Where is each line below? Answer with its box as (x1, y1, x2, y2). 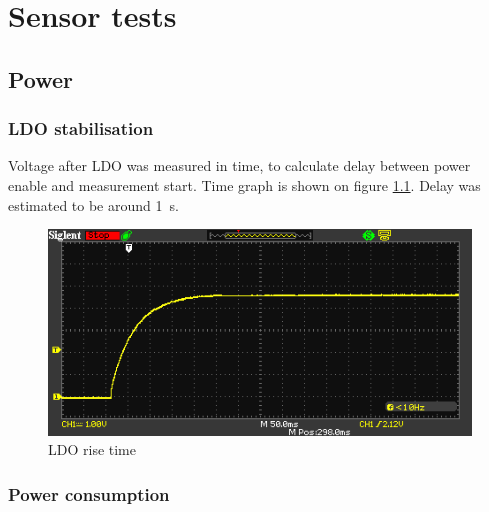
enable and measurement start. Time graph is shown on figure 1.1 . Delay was (8, 174, 481, 195)
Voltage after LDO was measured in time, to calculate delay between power (8, 155, 471, 176)
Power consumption (8, 481, 170, 506)
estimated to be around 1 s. (8, 194, 179, 215)
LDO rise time (48, 439, 136, 460)
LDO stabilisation (8, 116, 154, 141)
